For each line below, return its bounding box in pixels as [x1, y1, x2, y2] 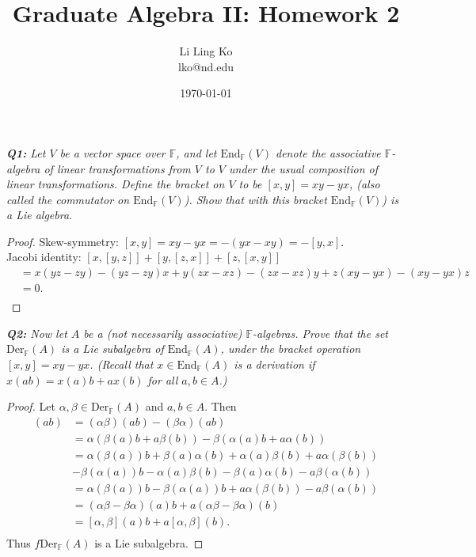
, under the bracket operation [220, 340, 361, 357]
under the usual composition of [228, 160, 379, 176]
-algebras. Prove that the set [253, 324, 388, 341]
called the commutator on [6, 191, 130, 207]
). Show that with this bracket [184, 191, 327, 207]
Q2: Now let [6, 324, 67, 341]
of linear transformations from [44, 160, 191, 176]
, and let [176, 144, 217, 161]
